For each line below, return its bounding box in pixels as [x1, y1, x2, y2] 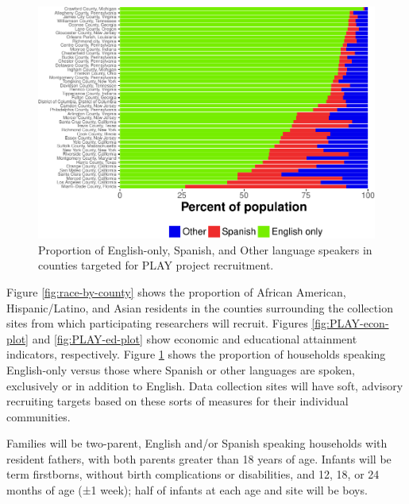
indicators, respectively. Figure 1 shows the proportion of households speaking [6, 346, 386, 362]
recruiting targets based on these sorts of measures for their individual [6, 393, 349, 409]
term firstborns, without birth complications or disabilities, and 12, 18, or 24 [6, 466, 380, 483]
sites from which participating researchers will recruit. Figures [6, 315, 308, 331]
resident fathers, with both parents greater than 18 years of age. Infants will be [6, 450, 392, 467]
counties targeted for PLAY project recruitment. [38, 257, 274, 273]
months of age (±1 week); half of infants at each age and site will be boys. [6, 482, 368, 498]
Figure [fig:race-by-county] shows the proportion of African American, [6, 283, 346, 300]
